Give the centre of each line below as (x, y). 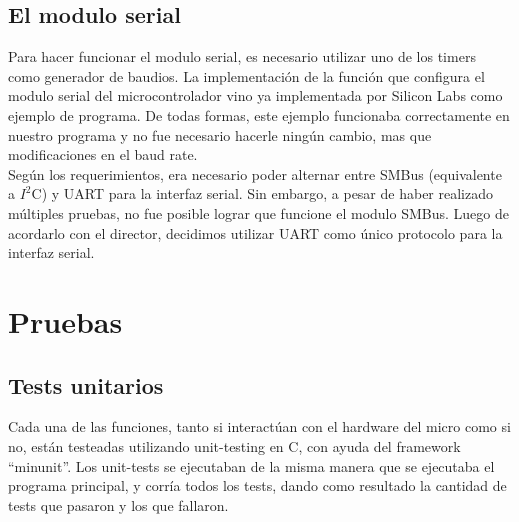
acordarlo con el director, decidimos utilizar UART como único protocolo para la (255, 232)
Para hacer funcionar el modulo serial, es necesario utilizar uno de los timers (242, 56)
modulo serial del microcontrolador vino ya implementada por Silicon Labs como (255, 95)
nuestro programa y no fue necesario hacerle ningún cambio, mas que (220, 134)
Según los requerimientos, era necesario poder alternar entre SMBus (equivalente (255, 173)
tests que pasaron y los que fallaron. (118, 504)
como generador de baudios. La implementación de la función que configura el (246, 75)
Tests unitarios (86, 384)
